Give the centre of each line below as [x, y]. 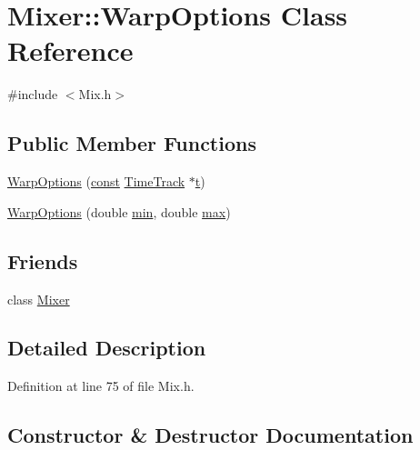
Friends [43, 260]
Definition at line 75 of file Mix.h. [101, 386]
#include [33, 94]
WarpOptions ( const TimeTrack [96, 181]
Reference [70, 50]
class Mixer [39, 299]
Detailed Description [107, 348]
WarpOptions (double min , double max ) [119, 211]
